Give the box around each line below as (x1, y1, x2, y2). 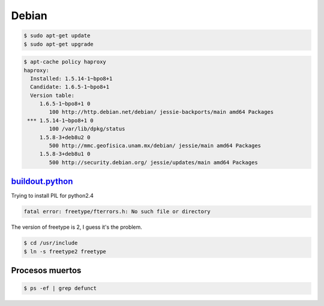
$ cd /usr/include (23, 240, 78, 247)
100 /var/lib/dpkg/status (49, 126, 125, 132)
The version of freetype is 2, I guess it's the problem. (11, 223, 142, 231)
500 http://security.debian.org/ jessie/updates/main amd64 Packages (49, 159, 258, 166)
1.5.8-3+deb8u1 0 (39, 150, 91, 157)
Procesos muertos (11, 265, 82, 275)
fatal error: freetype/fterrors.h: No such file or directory (23, 208, 211, 215)
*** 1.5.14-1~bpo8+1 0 (27, 117, 94, 124)
